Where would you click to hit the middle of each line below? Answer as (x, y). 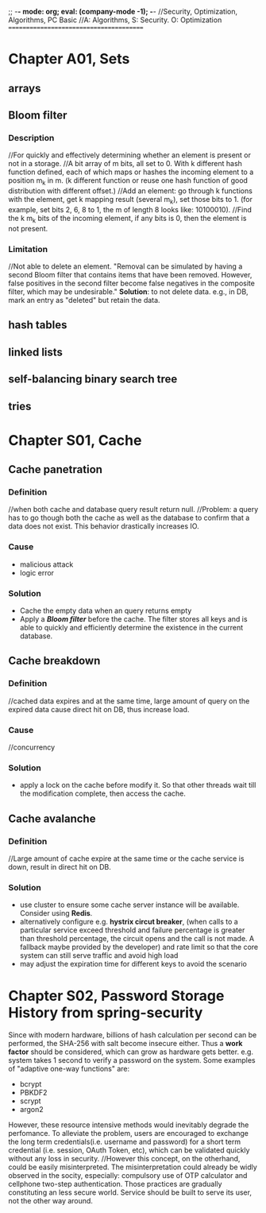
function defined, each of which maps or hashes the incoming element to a (131, 172)
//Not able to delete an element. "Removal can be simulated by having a (125, 266)
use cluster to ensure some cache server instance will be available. (129, 905)
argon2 (31, 1110)
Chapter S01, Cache (75, 440)
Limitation (28, 249)
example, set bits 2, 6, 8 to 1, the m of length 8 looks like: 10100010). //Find (130, 209)
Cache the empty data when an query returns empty (106, 610)
